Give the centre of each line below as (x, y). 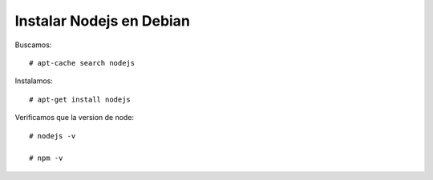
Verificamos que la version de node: (75, 118)
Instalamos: (34, 81)
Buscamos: (33, 45)
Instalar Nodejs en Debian (102, 21)
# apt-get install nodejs (80, 99)
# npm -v (46, 158)
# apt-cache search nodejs (82, 63)
